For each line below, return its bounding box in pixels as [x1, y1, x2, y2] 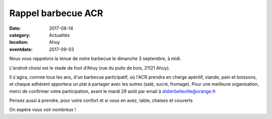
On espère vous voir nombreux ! [9, 106, 77, 113]
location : [9, 39, 29, 45]
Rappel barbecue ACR [9, 8, 103, 19]
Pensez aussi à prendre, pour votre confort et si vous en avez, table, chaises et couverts [9, 97, 193, 103]
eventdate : [9, 46, 33, 52]
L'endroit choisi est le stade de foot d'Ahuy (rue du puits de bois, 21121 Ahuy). [9, 65, 170, 71]
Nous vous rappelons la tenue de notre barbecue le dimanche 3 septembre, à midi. [9, 55, 181, 62]
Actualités [49, 32, 70, 38]
